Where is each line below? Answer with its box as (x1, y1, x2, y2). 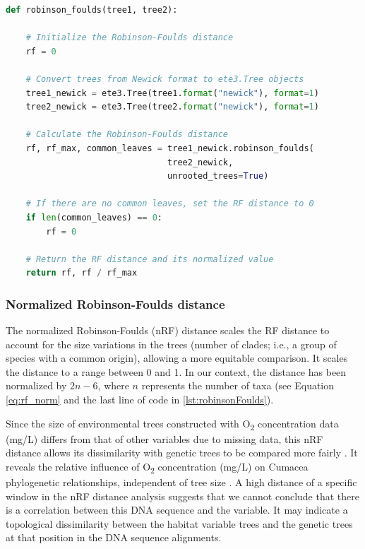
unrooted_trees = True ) (167, 171, 269, 182)
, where (97, 378, 129, 393)
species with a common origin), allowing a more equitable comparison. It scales (6, 350, 348, 365)
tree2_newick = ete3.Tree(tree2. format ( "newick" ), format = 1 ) (25, 102, 319, 112)
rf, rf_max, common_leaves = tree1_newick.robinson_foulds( (25, 143, 314, 153)
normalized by (6, 378, 67, 393)
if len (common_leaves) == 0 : (25, 212, 163, 223)
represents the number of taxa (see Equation (141, 378, 335, 393)
